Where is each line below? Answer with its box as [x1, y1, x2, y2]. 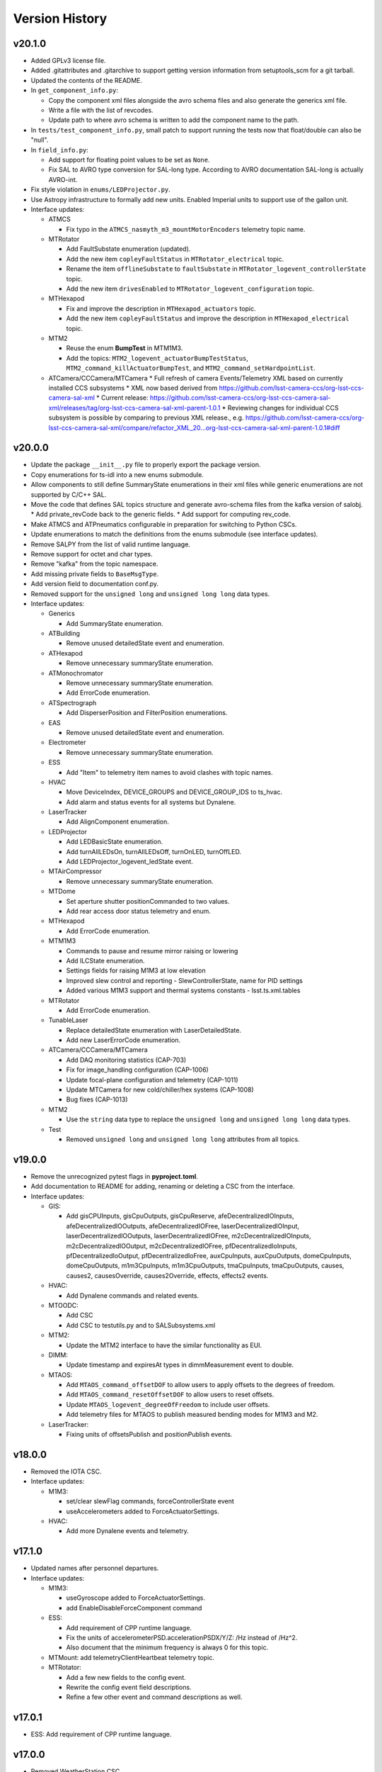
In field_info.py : [30, 145, 88, 154]
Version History [13, 11, 108, 26]
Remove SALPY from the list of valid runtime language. [30, 539, 191, 549]
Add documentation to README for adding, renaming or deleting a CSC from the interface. [30, 1182, 295, 1191]
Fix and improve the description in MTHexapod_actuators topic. [66, 304, 256, 313]
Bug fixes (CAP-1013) [66, 1095, 128, 1104]
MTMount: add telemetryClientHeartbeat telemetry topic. [48, 1653, 215, 1661]
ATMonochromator [48, 668, 104, 677]
